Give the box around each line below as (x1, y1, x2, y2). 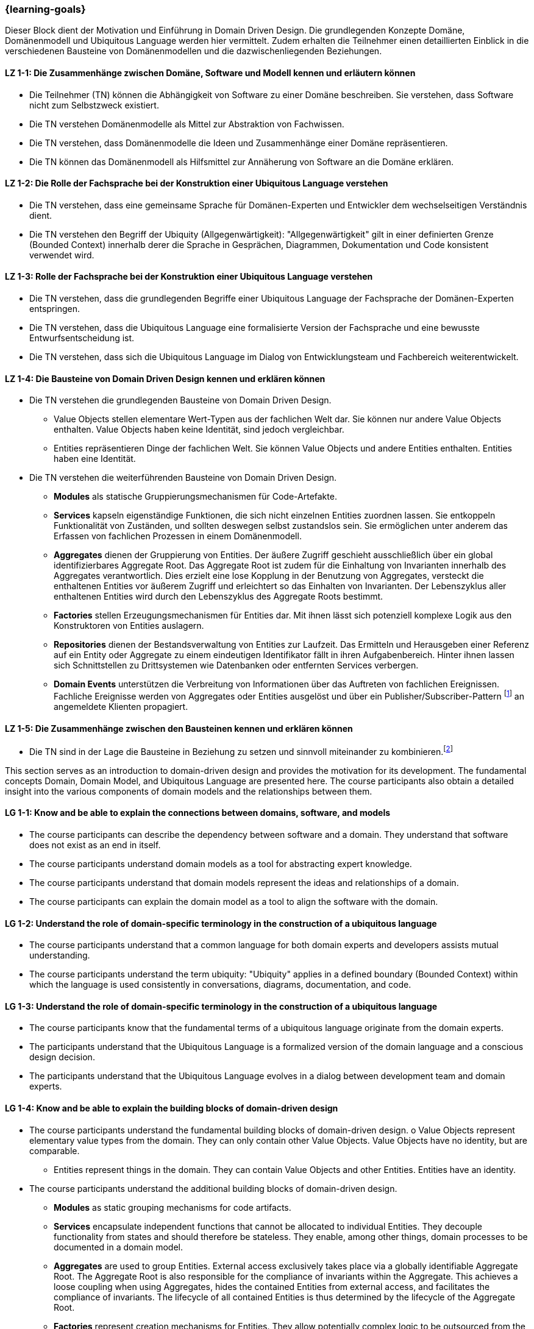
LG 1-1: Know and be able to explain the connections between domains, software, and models (5, 807, 391, 818)
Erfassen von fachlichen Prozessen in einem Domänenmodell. (54, 531, 302, 542)
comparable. (29, 1145, 80, 1156)
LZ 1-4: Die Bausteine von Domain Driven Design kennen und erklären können (5, 373, 326, 384)
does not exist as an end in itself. (29, 840, 161, 850)
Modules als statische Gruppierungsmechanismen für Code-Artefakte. (54, 491, 337, 502)
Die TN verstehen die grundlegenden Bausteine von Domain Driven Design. (29, 395, 332, 406)
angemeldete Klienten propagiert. (54, 701, 188, 712)
